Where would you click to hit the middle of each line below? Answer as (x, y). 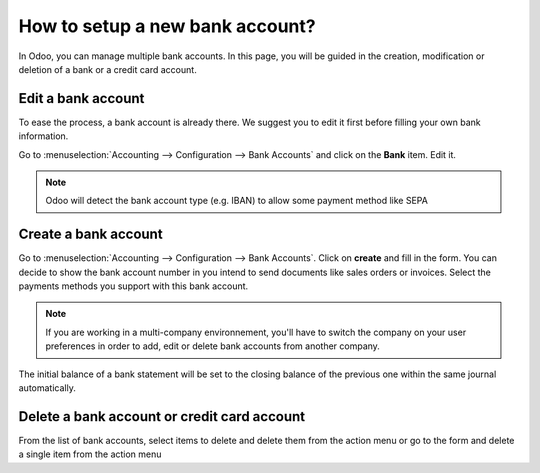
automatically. (47, 388)
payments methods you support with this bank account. (133, 286)
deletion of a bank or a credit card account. (107, 69)
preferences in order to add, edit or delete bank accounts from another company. (212, 346)
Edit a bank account (81, 98)
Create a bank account (91, 234)
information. (43, 136)
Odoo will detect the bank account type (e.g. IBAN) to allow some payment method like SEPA (237, 201)
